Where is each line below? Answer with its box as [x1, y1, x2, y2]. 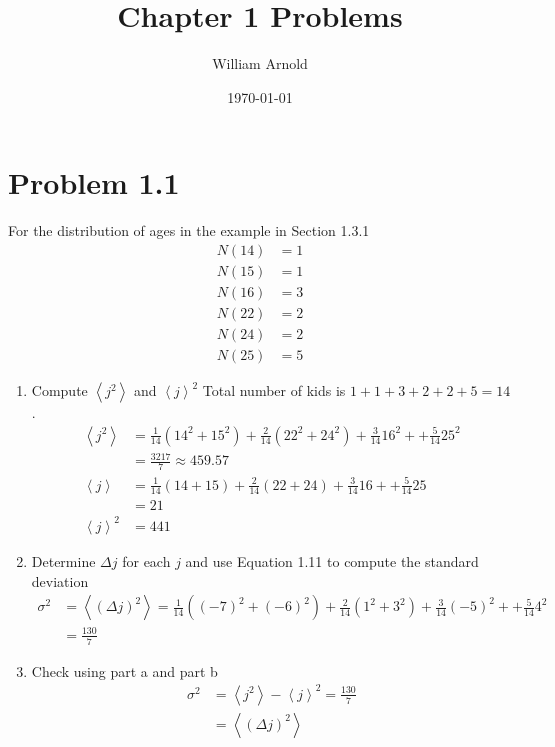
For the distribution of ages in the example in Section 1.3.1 [8, 220, 370, 241]
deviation [31, 570, 89, 591]
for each [122, 550, 171, 571]
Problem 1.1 [8, 162, 180, 203]
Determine [31, 550, 96, 571]
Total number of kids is [202, 380, 346, 401]
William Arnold [212, 53, 308, 74]
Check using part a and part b [31, 660, 218, 681]
